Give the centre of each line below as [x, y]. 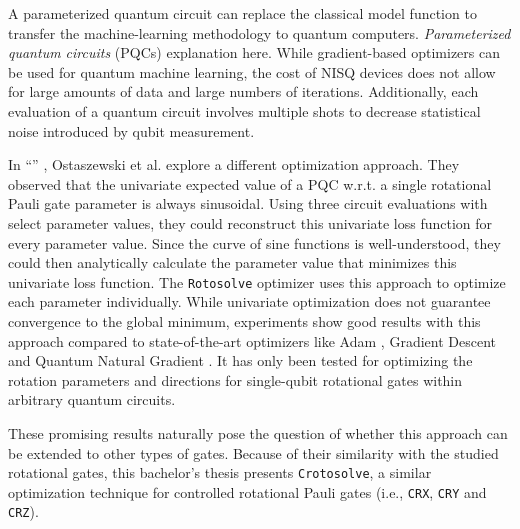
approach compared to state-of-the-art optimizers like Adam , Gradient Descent [252, 340]
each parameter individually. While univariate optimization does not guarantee [249, 301]
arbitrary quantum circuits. [92, 399]
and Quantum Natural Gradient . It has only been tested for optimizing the [240, 360]
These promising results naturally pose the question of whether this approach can [258, 432]
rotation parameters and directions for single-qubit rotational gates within [235, 379]
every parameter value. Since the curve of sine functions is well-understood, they [254, 242]
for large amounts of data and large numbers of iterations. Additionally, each [243, 91]
